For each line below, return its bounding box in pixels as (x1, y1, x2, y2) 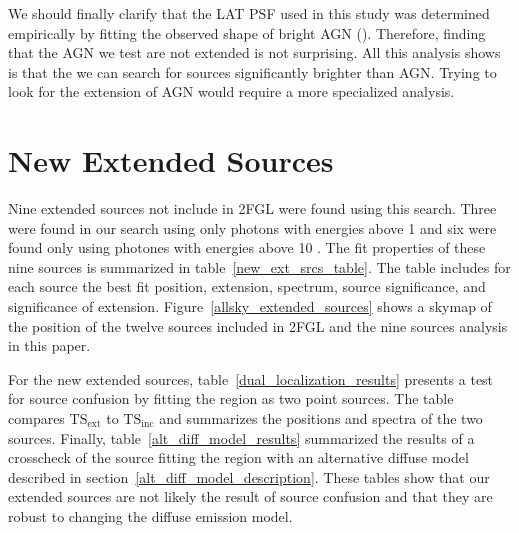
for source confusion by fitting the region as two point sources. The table (8, 388, 454, 409)
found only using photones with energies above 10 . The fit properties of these (8, 237, 486, 258)
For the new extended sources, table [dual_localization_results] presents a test (8, 368, 494, 389)
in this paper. (8, 335, 91, 356)
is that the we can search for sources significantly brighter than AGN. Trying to (8, 61, 497, 82)
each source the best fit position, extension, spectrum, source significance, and (8, 276, 486, 297)
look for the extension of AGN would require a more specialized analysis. (8, 81, 455, 102)
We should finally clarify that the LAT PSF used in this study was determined (8, 3, 490, 23)
